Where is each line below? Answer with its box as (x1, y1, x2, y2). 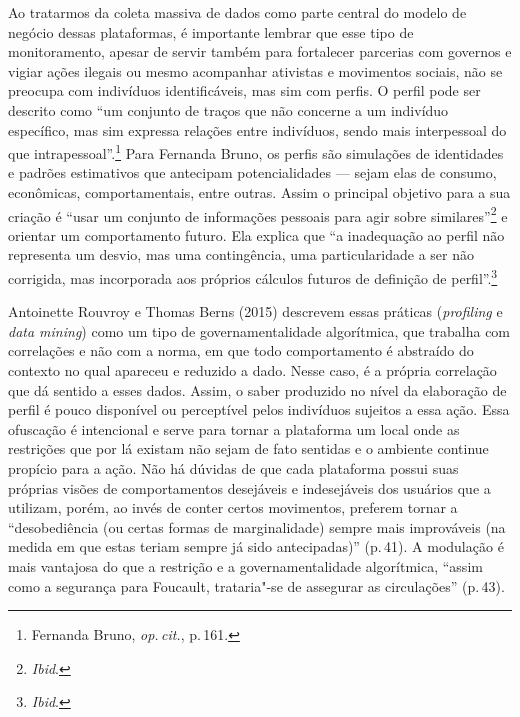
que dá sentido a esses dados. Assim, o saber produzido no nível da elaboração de (8, 379, 507, 400)
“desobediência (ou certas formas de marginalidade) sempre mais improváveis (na (8, 516, 506, 537)
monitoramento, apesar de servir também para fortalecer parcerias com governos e (8, 41, 512, 62)
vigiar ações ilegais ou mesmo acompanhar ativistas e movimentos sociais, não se (8, 60, 503, 81)
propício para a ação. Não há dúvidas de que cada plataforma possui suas (8, 458, 459, 479)
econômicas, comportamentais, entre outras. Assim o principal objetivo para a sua (8, 182, 511, 202)
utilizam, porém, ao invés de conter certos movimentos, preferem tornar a (8, 497, 458, 518)
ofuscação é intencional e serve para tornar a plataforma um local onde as (8, 418, 460, 439)
